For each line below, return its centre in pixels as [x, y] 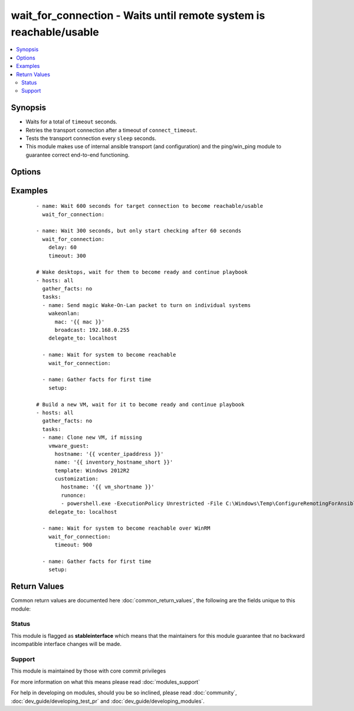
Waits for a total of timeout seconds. [71, 122]
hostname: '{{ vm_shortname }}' [108, 487]
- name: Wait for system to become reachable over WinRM [126, 528]
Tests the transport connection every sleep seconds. [91, 138]
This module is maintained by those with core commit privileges [88, 671]
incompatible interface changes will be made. [66, 644]
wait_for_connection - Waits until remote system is [138, 15]
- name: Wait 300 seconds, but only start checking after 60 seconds [139, 231]
